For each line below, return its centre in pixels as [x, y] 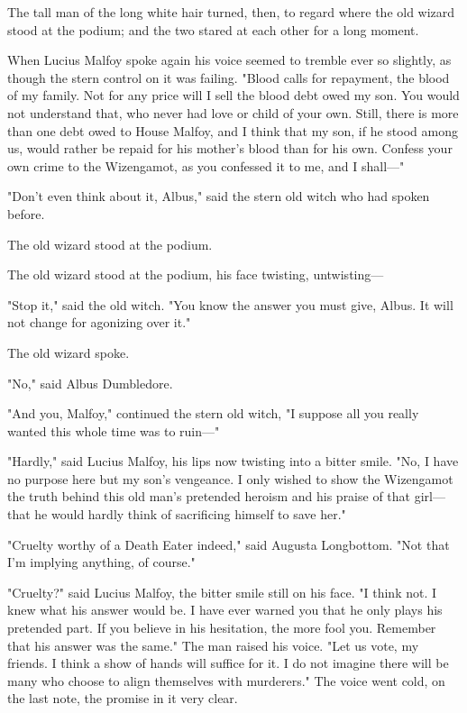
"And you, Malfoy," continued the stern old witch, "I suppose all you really [213, 413]
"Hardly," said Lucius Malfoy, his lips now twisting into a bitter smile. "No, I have [233, 461]
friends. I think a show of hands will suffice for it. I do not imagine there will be [228, 663]
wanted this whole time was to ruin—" [114, 430]
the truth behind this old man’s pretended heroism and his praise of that [209, 496]
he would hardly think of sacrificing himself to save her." [190, 514]
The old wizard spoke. [69, 352]
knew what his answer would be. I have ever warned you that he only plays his [225, 610]
